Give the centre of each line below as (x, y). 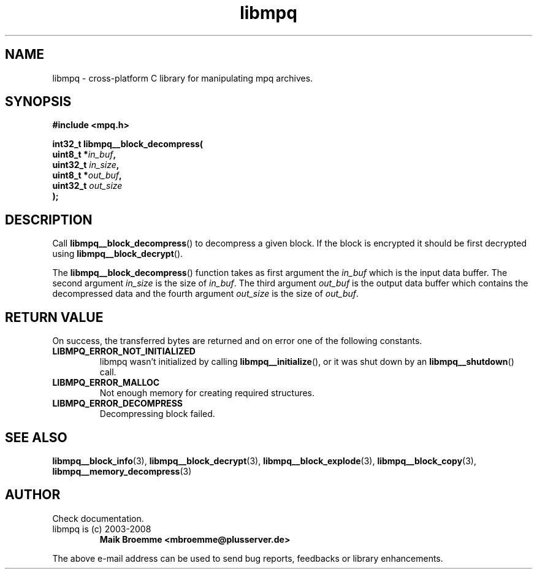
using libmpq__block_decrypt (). (118, 254)
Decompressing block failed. (157, 414)
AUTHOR (33, 495)
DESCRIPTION (49, 220)
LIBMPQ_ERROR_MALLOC (106, 383)
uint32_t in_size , (86, 165)
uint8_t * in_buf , (84, 155)
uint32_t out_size (87, 186)
